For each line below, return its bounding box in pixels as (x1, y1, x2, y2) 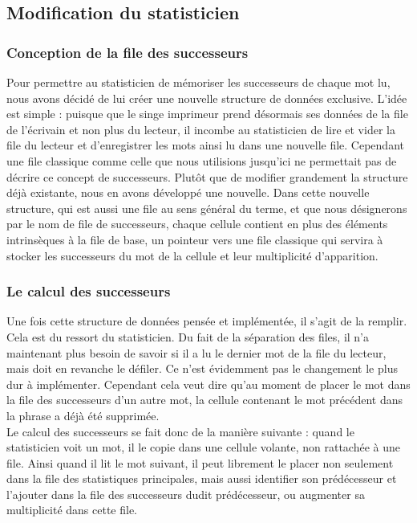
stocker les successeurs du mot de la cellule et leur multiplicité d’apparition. (6, 247, 379, 264)
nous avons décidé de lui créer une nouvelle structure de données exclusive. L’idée (6, 89, 407, 106)
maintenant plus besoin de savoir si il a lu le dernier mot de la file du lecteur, (6, 344, 387, 361)
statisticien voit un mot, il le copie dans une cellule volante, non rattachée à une (6, 439, 401, 456)
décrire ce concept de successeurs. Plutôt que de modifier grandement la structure (6, 168, 408, 185)
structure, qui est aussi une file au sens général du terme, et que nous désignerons (6, 199, 407, 216)
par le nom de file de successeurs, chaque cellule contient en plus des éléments (6, 215, 388, 232)
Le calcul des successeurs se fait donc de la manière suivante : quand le (6, 423, 354, 439)
